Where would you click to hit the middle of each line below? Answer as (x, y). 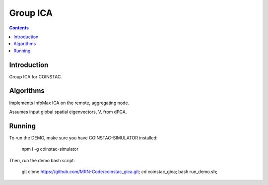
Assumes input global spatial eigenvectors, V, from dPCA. (68, 112)
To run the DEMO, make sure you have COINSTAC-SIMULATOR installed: (83, 138)
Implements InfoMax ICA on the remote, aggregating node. (69, 103)
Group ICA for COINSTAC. (35, 76)
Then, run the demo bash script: (42, 160)
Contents (19, 28)
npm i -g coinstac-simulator (50, 149)
